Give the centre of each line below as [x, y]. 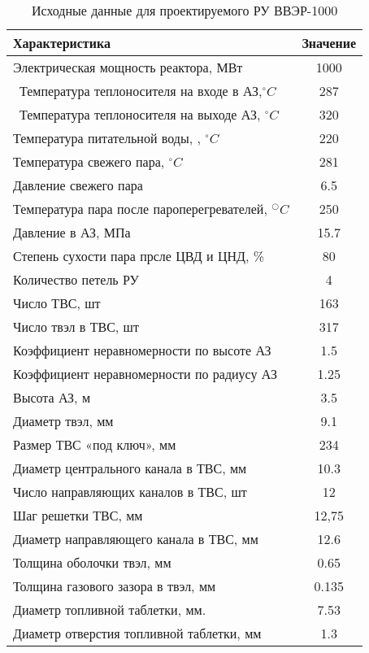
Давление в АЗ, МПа [72, 232]
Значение [329, 43]
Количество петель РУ [76, 279]
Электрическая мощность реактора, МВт [128, 67]
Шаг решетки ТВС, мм [78, 515]
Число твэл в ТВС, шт [76, 326]
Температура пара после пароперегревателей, [140, 209]
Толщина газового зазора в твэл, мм [115, 586]
